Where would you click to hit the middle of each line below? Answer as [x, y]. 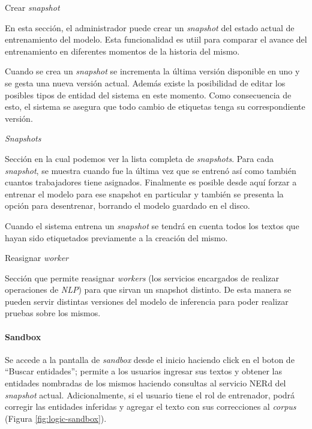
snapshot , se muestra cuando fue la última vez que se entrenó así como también [151, 170]
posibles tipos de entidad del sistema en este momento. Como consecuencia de [148, 94]
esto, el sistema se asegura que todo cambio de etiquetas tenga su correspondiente [155, 106]
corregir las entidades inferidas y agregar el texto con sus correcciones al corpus [151, 406]
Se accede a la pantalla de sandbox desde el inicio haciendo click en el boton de [150, 359]
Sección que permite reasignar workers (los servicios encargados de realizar [142, 277]
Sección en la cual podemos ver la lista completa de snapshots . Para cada [139, 158]
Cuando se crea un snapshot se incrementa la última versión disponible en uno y [152, 71]
